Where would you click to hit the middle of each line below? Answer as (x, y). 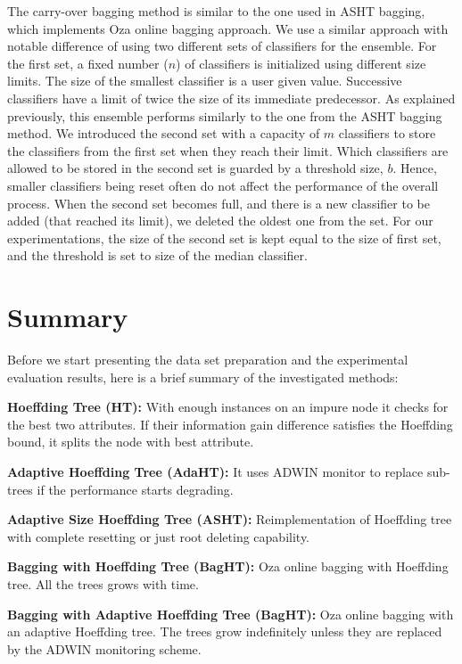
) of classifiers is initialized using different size (301, 63)
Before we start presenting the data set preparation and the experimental (208, 360)
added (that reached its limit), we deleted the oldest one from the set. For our (220, 221)
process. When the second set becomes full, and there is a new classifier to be (219, 203)
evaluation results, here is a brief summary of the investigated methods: (203, 377)
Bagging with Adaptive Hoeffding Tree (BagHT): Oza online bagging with (231, 614)
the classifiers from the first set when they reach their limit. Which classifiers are (228, 150)
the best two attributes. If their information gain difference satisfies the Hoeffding (230, 424)
